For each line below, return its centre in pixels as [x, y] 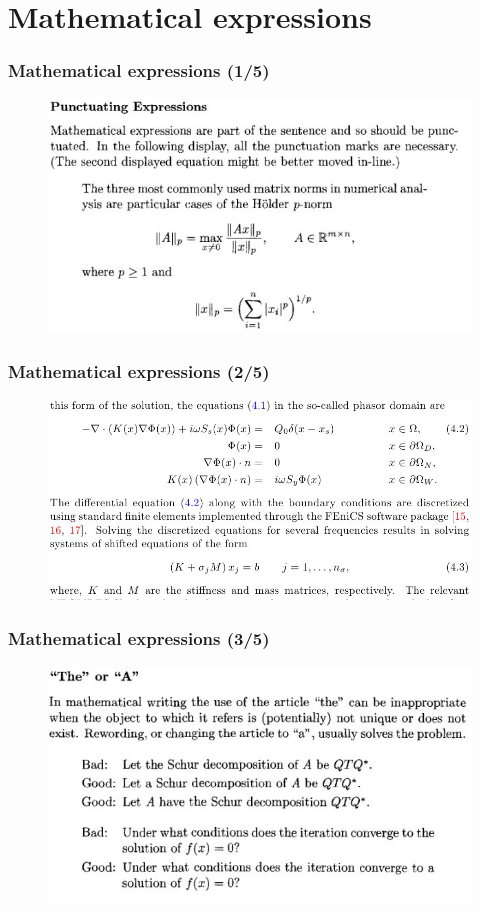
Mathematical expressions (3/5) [139, 638]
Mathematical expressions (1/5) [139, 70]
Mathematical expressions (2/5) [139, 370]
